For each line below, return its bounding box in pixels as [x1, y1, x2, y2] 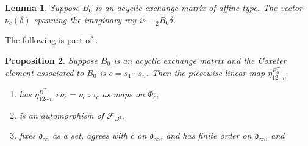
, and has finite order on [160, 129, 252, 142]
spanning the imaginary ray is [34, 13, 146, 26]
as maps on [102, 87, 145, 100]
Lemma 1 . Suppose [5, 1, 80, 13]
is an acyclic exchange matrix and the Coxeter [113, 54, 287, 67]
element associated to [5, 66, 84, 79]
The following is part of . [5, 33, 98, 46]
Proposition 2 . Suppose [5, 54, 98, 67]
